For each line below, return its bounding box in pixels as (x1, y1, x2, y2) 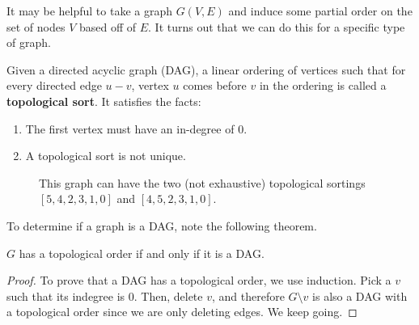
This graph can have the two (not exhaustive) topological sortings (39, 174, 366, 191)
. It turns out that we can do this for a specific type (148, 18, 405, 35)
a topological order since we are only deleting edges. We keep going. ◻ (6, 303, 358, 320)
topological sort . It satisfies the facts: (6, 92, 201, 109)
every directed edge (6, 77, 102, 94)
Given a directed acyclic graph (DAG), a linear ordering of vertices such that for (6, 61, 406, 78)
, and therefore (212, 287, 285, 304)
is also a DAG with (312, 287, 408, 304)
